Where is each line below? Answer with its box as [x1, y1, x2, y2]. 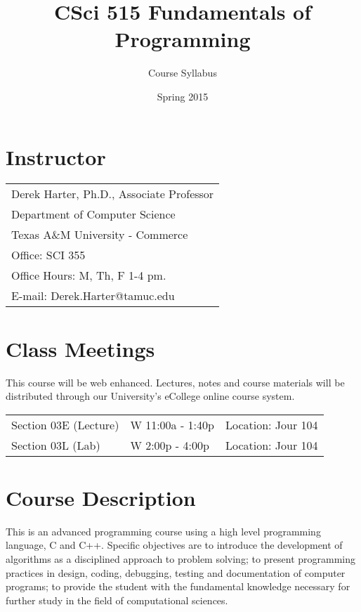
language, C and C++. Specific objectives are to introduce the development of [6, 538, 343, 552]
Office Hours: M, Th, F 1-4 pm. [11, 267, 166, 284]
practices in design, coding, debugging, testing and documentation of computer [6, 565, 346, 580]
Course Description [6, 483, 196, 512]
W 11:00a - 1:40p [130, 416, 214, 433]
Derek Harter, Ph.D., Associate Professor [11, 185, 214, 202]
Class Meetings [6, 334, 155, 363]
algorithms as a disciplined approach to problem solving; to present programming [6, 552, 356, 566]
